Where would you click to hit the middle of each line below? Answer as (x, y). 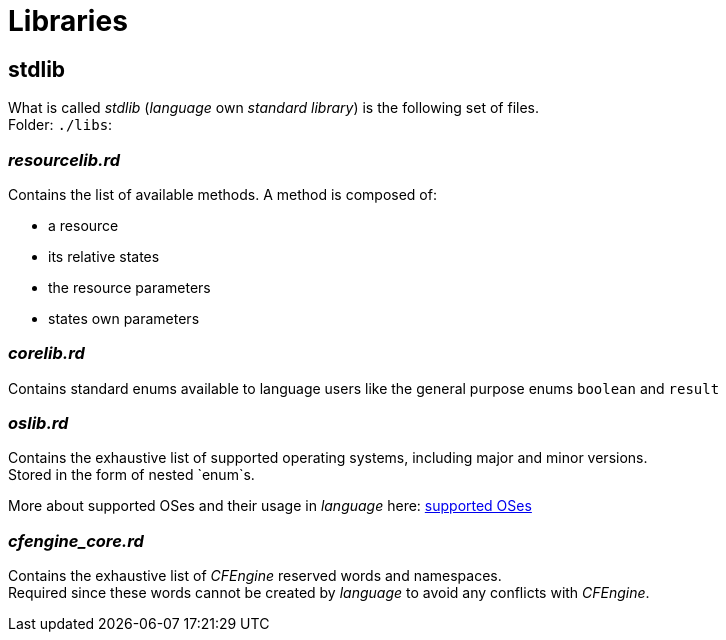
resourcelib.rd (64, 159)
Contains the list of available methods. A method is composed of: (222, 194)
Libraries (68, 21)
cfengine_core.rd (76, 540)
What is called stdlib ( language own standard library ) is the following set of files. (274, 108)
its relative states (104, 256)
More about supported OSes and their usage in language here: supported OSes (270, 506)
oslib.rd (38, 423)
